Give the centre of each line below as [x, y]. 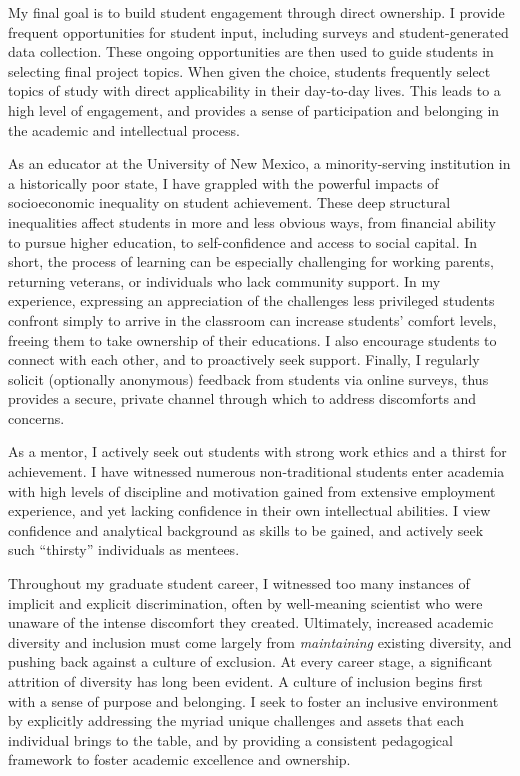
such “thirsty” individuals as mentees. [124, 549]
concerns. [36, 417]
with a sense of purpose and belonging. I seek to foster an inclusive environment [253, 700]
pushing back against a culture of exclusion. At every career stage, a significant [250, 661]
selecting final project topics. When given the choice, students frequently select [249, 70]
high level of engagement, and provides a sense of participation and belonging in [254, 109]
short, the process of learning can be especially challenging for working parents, [251, 261]
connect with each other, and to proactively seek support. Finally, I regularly [244, 359]
